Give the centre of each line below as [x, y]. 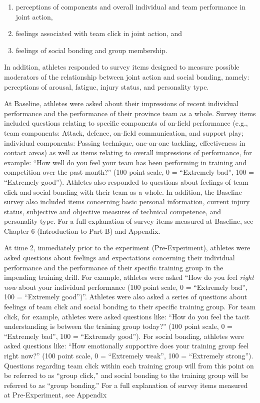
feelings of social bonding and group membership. [91, 50]
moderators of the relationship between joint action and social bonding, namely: [127, 76]
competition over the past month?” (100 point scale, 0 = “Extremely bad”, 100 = [129, 172]
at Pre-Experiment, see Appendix [55, 395]
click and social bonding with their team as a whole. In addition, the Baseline [123, 191]
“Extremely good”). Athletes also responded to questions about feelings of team [126, 181]
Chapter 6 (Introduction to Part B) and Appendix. [82, 231]
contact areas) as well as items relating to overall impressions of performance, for [128, 152]
